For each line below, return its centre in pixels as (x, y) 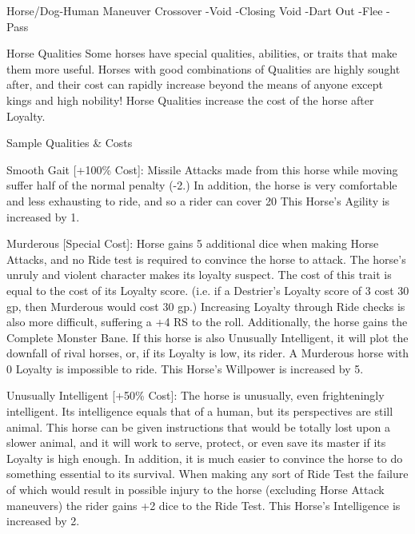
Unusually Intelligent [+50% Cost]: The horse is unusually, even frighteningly (196, 395)
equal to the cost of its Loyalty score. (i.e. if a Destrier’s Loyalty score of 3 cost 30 (208, 290)
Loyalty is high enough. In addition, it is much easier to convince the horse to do (205, 458)
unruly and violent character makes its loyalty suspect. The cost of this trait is (199, 275)
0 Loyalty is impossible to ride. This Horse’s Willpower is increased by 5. (185, 368)
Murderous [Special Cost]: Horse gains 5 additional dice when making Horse (193, 243)
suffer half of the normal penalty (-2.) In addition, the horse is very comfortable (202, 185)
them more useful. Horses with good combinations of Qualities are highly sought (204, 68)
